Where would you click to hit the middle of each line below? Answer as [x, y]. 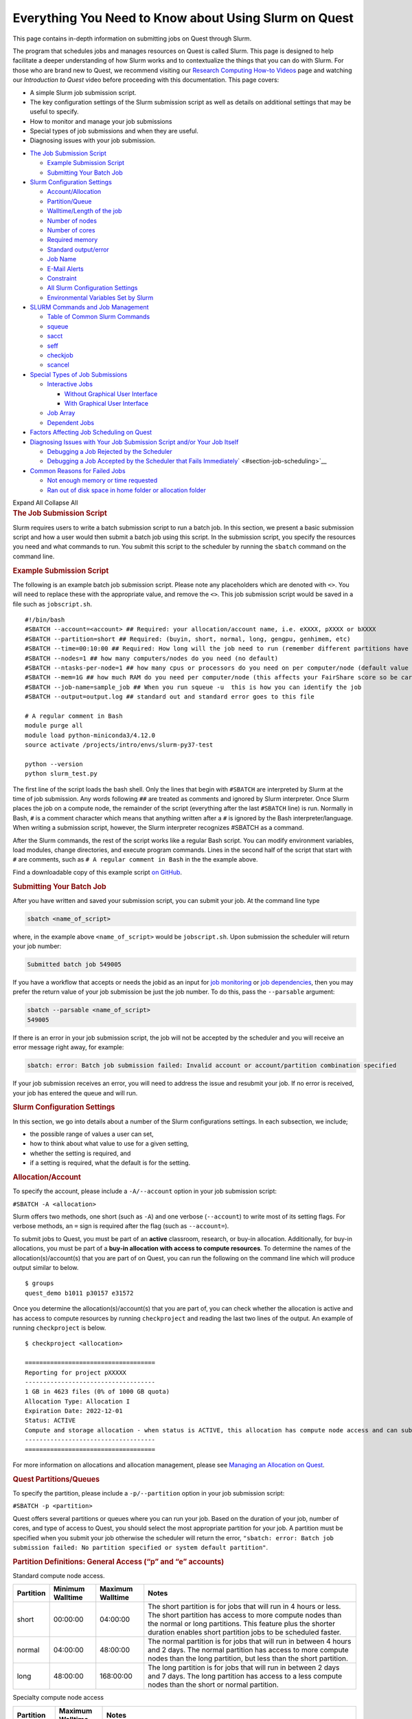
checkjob [60, 355]
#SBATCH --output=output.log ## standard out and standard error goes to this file [170, 697]
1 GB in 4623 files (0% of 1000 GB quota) [98, 1392]
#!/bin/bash [45, 620]
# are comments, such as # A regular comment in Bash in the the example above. [135, 859]
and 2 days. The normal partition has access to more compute [248, 1650]
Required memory [72, 240]
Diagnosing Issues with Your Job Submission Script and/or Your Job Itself [134, 442]
